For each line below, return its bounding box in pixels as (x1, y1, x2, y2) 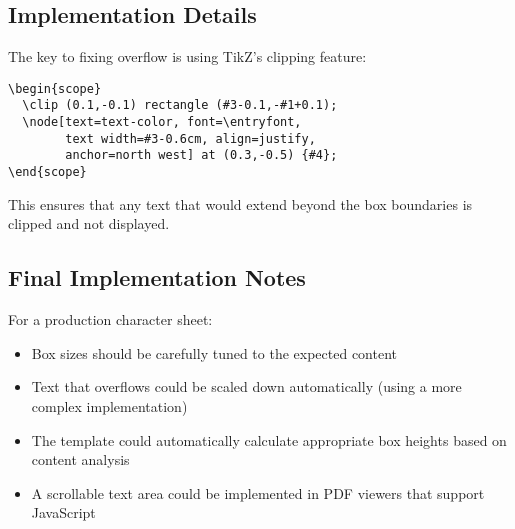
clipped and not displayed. (8, 213, 170, 234)
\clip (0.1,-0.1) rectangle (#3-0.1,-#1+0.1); (22, 98, 338, 113)
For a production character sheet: (8, 309, 213, 330)
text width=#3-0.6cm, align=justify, (65, 131, 316, 146)
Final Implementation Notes (8, 262, 306, 293)
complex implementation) (31, 395, 188, 416)
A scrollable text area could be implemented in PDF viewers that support (31, 482, 485, 503)
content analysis (31, 449, 130, 470)
